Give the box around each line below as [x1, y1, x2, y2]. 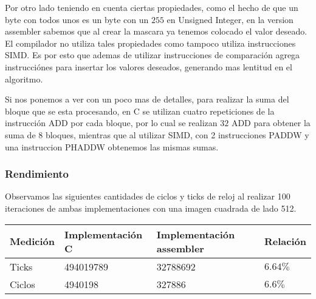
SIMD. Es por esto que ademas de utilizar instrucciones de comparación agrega [5, 49, 300, 61]
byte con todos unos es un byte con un [5, 13, 149, 25]
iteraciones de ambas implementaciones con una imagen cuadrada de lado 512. [5, 201, 297, 214]
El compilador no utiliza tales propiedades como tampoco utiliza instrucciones [5, 36, 296, 49]
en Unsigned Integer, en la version [167, 13, 294, 25]
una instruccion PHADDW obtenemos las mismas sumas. [5, 140, 219, 153]
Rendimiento [5, 166, 69, 181]
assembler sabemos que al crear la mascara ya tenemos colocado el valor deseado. [5, 25, 307, 38]
